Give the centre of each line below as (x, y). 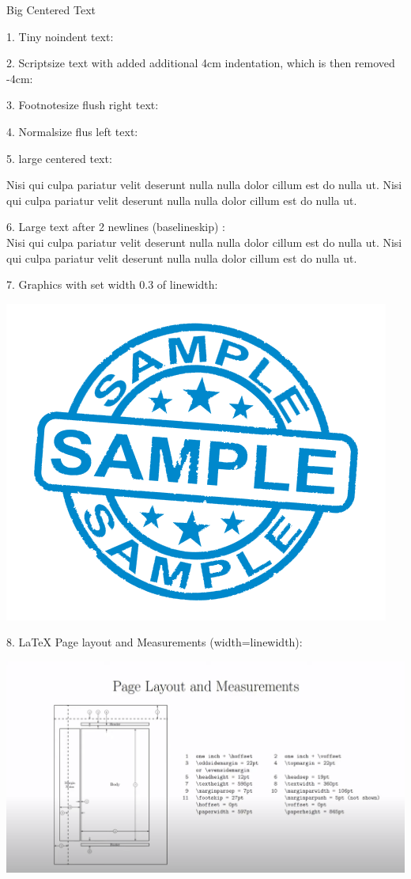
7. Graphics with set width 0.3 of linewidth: (112, 284)
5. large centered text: (59, 158)
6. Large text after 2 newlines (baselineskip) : (116, 227)
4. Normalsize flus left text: (72, 131)
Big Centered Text (51, 9)
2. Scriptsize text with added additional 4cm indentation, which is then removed (201, 63)
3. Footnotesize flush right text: (83, 105)
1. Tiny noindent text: (60, 36)
